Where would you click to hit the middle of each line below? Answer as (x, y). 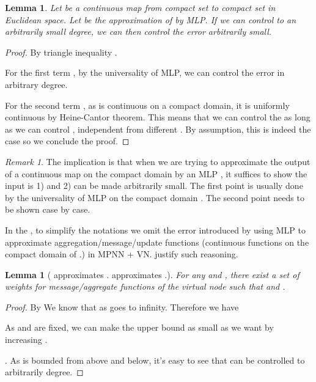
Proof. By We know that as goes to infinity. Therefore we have (122, 307)
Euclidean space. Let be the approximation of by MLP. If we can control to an (151, 19)
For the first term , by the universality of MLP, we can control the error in (145, 72)
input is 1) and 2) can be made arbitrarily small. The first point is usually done (154, 185)
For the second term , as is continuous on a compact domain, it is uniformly (147, 105)
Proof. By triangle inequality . (61, 52)
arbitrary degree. (36, 84)
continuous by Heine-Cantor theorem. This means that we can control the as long (158, 117)
